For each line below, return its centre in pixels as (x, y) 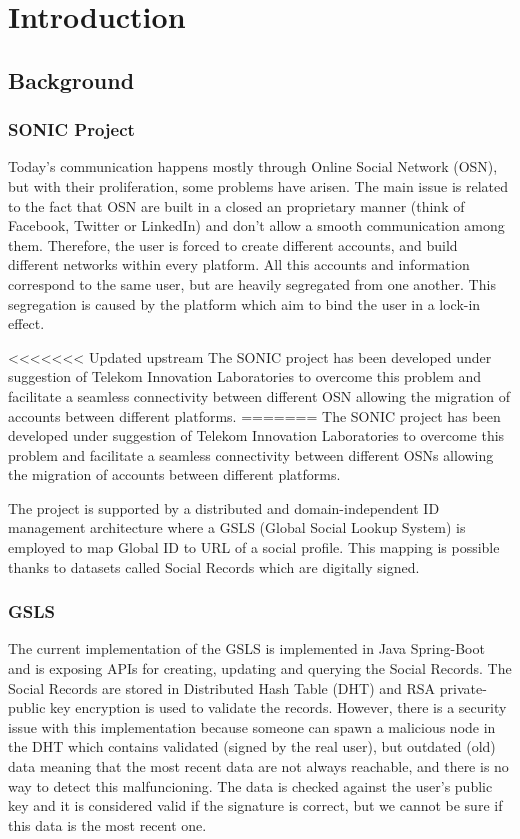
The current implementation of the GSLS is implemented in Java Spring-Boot (246, 648)
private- (463, 687)
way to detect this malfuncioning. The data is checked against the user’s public (250, 785)
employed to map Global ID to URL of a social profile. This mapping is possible (254, 547)
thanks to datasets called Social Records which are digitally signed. (214, 566)
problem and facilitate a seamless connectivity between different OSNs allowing (251, 454)
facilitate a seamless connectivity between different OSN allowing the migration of (259, 395)
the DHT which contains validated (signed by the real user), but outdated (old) (252, 746)
